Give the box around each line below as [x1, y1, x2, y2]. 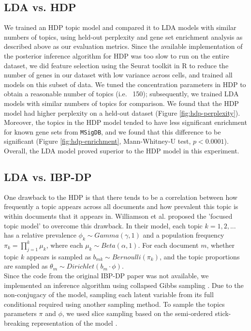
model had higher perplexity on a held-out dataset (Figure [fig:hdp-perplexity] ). [4, 107, 240, 118]
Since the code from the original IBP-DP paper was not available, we [4, 270, 209, 280]
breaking [4, 317, 30, 328]
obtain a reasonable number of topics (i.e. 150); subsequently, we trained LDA [4, 89, 239, 99]
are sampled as [4, 261, 48, 271]
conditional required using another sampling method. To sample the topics [4, 299, 225, 309]
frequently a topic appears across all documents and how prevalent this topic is [4, 201, 238, 211]
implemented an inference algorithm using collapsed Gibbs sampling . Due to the [4, 280, 244, 290]
